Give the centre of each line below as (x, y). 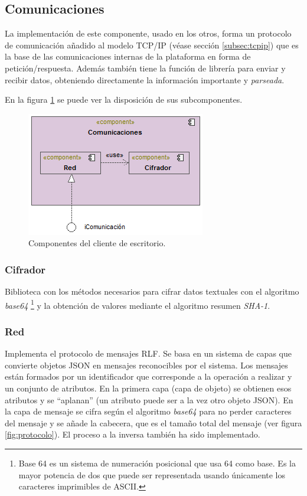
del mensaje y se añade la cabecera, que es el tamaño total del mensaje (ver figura (153, 422)
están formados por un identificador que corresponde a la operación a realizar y (148, 376)
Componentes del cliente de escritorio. (97, 243)
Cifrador (25, 269)
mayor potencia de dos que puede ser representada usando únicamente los (152, 474)
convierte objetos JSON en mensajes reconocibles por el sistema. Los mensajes (146, 365)
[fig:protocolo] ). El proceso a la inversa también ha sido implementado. (133, 434)
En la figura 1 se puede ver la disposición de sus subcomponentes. (124, 99)
